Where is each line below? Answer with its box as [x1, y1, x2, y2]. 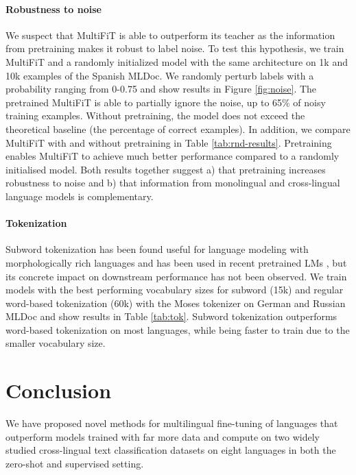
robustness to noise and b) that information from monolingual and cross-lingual [5, 175, 340, 190]
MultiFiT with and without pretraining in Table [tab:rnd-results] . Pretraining [5, 135, 332, 149]
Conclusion [5, 376, 112, 404]
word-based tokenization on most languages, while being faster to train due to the [5, 322, 350, 337]
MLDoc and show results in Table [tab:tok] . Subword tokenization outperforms [5, 309, 337, 324]
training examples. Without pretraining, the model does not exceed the [5, 108, 305, 123]
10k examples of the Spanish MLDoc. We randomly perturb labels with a [5, 68, 314, 82]
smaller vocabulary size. [5, 336, 106, 350]
